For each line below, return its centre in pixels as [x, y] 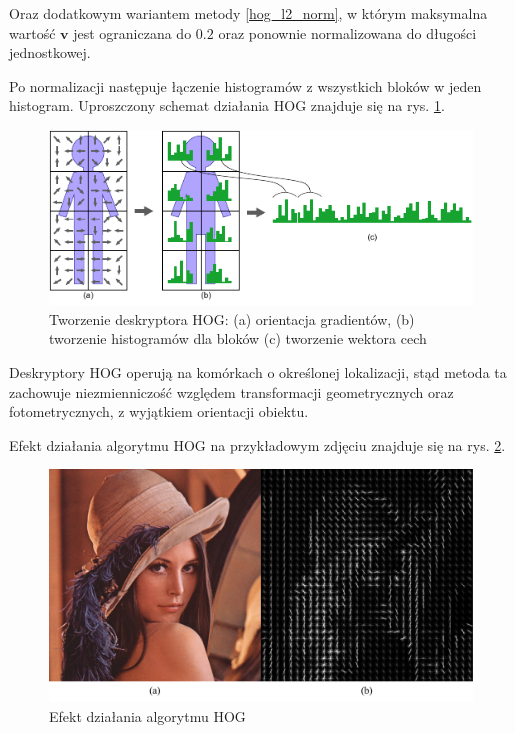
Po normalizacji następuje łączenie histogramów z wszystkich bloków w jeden [245, 85]
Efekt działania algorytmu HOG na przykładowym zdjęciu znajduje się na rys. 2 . [257, 444]
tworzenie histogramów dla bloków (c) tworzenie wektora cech [238, 338]
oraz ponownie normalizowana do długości [347, 32]
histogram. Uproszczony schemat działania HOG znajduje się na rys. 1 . [227, 105]
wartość [32, 32]
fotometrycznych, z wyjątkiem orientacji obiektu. [159, 411]
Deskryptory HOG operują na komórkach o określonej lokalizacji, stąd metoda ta [258, 372]
